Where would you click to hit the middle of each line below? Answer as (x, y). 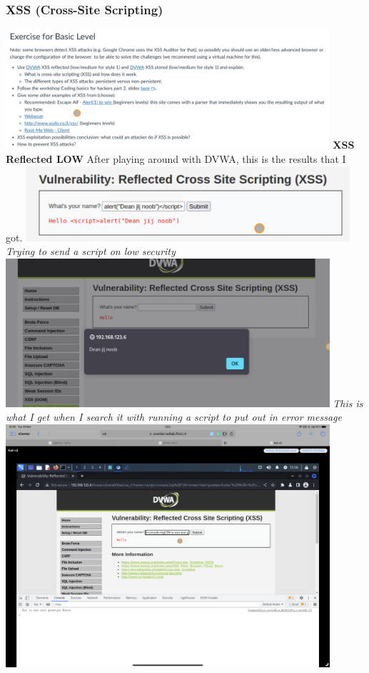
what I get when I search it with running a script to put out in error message (174, 417)
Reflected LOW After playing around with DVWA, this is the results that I (176, 159)
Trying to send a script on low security (91, 251)
